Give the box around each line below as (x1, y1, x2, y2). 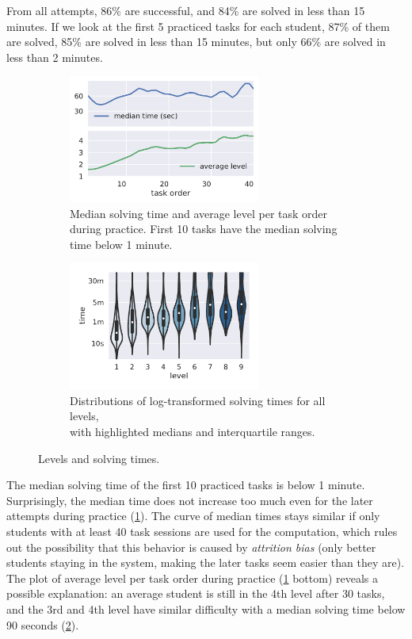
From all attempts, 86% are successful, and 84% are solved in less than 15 (6, 2, 365, 18)
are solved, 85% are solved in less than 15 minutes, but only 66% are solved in (6, 33, 386, 50)
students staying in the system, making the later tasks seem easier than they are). (6, 554, 405, 571)
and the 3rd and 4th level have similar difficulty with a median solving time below (6, 600, 406, 617)
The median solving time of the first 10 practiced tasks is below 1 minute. (6, 476, 365, 493)
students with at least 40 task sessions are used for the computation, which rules (6, 522, 398, 539)
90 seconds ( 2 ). (6, 616, 79, 633)
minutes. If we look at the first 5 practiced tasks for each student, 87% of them (6, 17, 390, 34)
